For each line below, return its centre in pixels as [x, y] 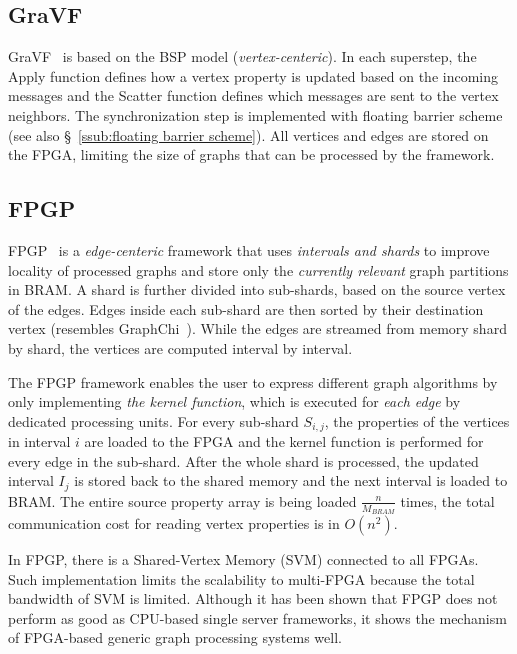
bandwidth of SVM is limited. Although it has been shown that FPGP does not [253, 598]
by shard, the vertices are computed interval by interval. [180, 347]
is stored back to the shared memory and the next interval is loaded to [291, 480]
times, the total [447, 500]
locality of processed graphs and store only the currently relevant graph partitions [258, 269]
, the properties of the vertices [417, 420]
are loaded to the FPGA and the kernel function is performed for [284, 441]
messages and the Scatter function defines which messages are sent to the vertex [253, 95]
